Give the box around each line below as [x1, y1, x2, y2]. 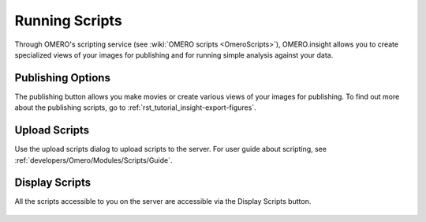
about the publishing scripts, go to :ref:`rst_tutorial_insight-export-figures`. [14, 103, 256, 112]
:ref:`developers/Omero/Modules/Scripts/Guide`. [14, 155, 173, 165]
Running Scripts [14, 12, 122, 29]
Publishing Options [14, 71, 110, 85]
